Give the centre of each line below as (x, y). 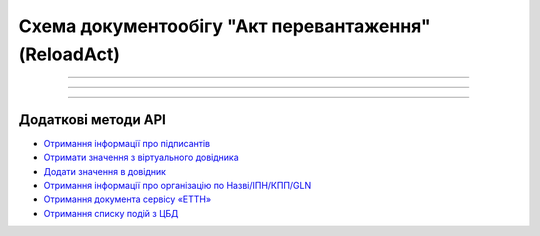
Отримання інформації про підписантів (126, 143)
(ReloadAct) (69, 54)
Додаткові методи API (92, 119)
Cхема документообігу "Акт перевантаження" (224, 26)
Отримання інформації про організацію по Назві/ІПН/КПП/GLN (177, 186)
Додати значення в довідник (105, 171)
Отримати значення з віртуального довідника (141, 157)
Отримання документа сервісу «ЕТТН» (127, 199)
